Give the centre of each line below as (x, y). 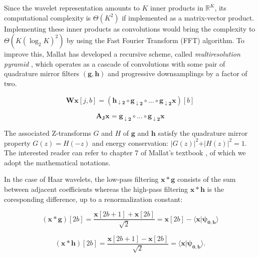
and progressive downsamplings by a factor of (178, 73)
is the (216, 189)
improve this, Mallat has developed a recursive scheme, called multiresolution (122, 54)
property (17, 143)
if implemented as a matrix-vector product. (188, 17)
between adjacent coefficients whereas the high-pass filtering (96, 189)
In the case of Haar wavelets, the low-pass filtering (81, 179)
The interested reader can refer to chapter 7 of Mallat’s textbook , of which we (125, 153)
